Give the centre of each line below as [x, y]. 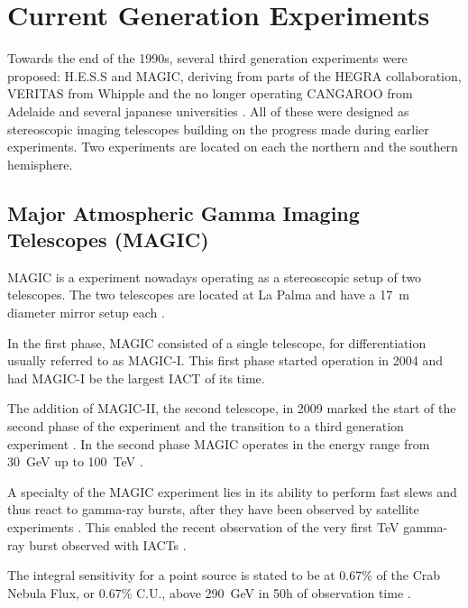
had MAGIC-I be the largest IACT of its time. [136, 378]
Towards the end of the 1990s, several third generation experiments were [207, 58]
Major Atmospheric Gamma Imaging [184, 212]
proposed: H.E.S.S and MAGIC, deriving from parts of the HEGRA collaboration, [234, 75]
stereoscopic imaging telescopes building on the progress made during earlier [218, 129]
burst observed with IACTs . [108, 544]
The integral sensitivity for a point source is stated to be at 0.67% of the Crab [224, 575]
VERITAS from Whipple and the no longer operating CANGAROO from [210, 93]
